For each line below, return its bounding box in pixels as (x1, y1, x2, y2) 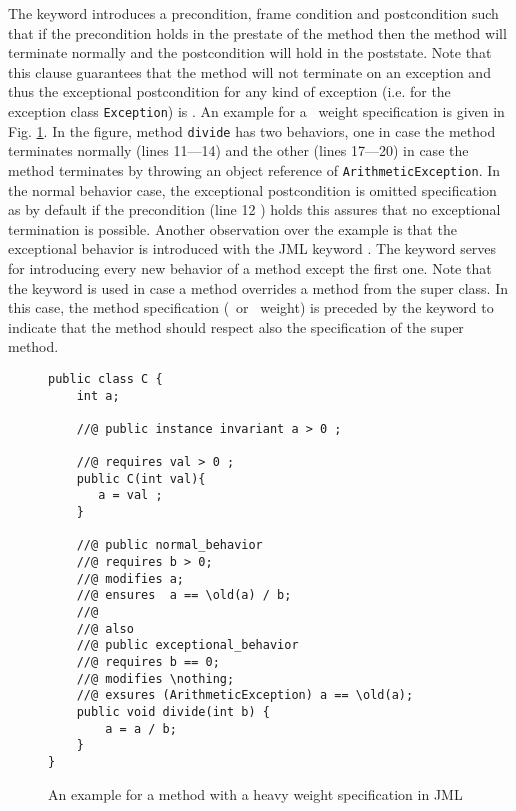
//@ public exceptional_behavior (76, 638, 299, 653)
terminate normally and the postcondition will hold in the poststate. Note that (8, 42, 492, 63)
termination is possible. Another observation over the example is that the (8, 218, 457, 239)
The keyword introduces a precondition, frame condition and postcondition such (8, 3, 499, 23)
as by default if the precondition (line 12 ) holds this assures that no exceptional (8, 199, 501, 220)
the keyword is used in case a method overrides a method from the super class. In (8, 277, 509, 298)
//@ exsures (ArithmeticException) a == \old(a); (76, 688, 414, 703)
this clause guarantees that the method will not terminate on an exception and (8, 61, 491, 82)
